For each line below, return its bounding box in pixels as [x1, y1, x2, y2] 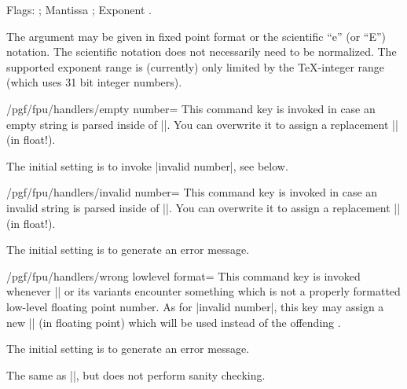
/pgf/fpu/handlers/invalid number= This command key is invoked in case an [6, 184, 378, 200]
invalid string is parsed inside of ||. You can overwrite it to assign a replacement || [6, 199, 401, 215]
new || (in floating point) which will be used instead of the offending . [6, 314, 341, 330]
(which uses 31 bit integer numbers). [6, 74, 182, 90]
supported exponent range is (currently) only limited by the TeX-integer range [6, 58, 385, 75]
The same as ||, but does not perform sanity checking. [6, 366, 266, 383]
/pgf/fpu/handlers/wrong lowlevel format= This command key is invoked [6, 267, 361, 284]
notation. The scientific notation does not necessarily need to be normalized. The [6, 43, 397, 60]
